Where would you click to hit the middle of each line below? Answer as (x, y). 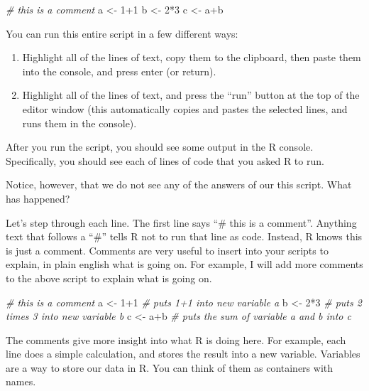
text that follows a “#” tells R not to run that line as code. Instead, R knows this (184, 236)
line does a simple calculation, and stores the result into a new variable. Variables (183, 354)
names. (21, 381)
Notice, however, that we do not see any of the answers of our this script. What (179, 184)
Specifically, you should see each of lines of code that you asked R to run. (165, 160)
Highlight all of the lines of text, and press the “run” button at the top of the (191, 95)
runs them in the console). (79, 123)
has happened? (38, 198)
